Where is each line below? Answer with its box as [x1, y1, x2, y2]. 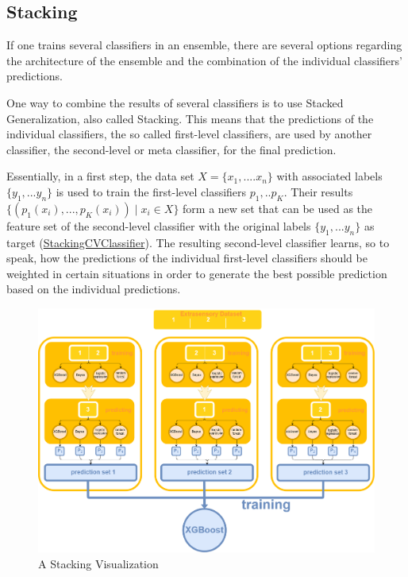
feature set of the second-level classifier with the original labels [6, 217, 311, 234]
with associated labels [276, 168, 383, 184]
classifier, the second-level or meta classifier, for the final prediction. [6, 141, 337, 157]
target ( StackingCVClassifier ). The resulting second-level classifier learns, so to [6, 234, 390, 250]
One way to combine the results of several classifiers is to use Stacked [6, 94, 344, 110]
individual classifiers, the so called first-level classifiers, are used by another [6, 126, 372, 142]
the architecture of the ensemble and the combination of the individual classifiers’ [6, 52, 402, 68]
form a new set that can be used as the [183, 199, 373, 216]
